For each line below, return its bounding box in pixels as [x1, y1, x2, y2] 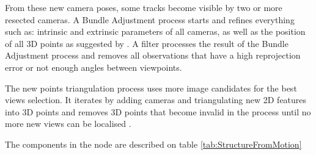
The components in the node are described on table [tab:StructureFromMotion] [5, 137, 302, 150]
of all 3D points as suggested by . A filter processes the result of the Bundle [5, 37, 288, 49]
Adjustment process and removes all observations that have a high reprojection [5, 49, 301, 62]
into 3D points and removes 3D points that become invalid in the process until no [5, 105, 311, 118]
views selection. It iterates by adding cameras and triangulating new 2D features [5, 93, 307, 106]
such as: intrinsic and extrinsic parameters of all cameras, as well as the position [5, 25, 306, 38]
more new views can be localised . [5, 117, 131, 130]
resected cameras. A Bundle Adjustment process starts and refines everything [5, 13, 295, 26]
